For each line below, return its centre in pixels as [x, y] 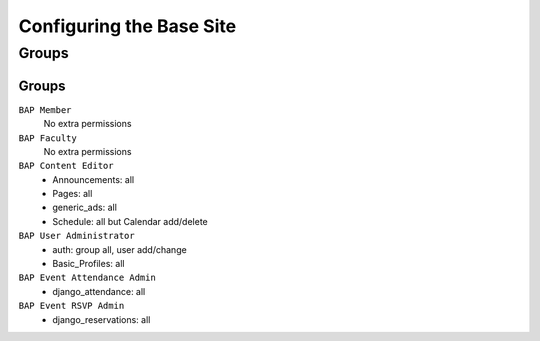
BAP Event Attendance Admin [87, 278]
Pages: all [72, 194]
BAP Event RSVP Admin [71, 306]
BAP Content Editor [66, 166]
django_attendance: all [99, 291]
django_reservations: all [101, 319]
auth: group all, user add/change [119, 249]
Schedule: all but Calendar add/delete [130, 221]
